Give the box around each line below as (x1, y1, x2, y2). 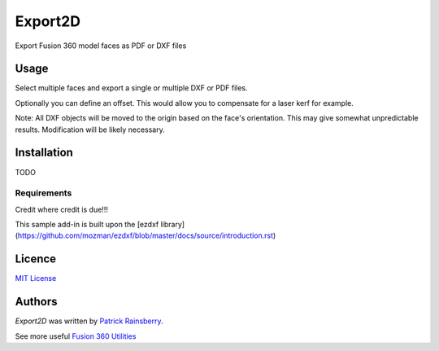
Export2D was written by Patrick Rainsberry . (15, 316, 163, 326)
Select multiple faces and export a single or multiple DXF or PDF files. (15, 83, 248, 93)
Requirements (15, 187, 72, 199)
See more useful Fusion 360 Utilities (15, 331, 137, 341)
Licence (15, 252, 57, 266)
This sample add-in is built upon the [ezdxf (15, 220, 159, 230)
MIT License (15, 274, 57, 283)
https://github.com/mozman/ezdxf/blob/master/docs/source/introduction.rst (17, 230, 274, 240)
